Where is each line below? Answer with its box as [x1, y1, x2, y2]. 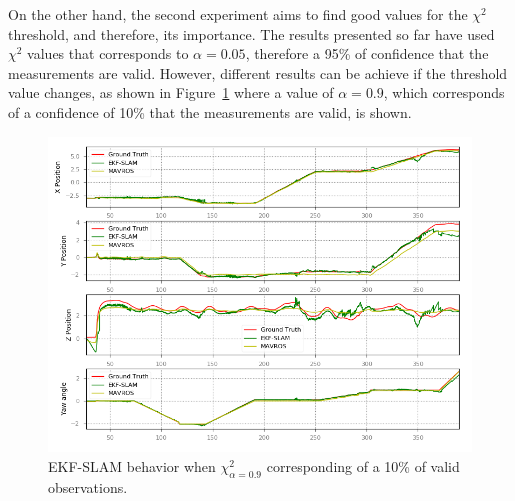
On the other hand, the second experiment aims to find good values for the [8, 4, 468, 24]
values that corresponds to [27, 43, 189, 64]
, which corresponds [383, 82, 505, 103]
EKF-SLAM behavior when [48, 455, 216, 476]
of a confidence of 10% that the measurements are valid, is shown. [8, 101, 412, 122]
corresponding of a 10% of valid [266, 455, 460, 476]
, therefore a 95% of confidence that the [245, 43, 489, 64]
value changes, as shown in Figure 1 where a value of [8, 82, 334, 103]
